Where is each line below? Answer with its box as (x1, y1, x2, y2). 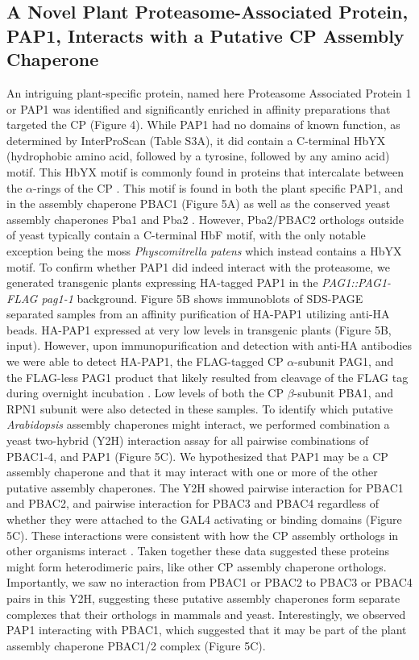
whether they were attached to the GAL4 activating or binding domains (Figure (6, 511, 402, 528)
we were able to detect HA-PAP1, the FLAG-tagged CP (6, 353, 284, 370)
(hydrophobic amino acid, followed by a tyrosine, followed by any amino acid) (6, 147, 390, 164)
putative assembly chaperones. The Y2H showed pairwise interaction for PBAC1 (6, 479, 404, 496)
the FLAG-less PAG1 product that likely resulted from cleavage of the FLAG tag (6, 368, 409, 385)
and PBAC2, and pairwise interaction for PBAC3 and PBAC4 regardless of (6, 495, 380, 512)
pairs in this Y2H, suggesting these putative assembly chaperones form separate (6, 589, 400, 606)
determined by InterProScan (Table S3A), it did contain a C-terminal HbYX (6, 131, 386, 148)
